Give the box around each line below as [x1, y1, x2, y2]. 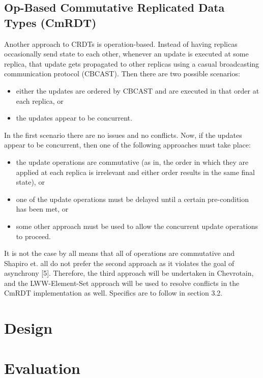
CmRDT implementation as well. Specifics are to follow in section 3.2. [4, 287, 223, 298]
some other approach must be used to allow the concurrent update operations [16, 220, 258, 231]
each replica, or [16, 95, 64, 106]
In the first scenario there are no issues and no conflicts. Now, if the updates [4, 129, 242, 140]
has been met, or [16, 203, 69, 214]
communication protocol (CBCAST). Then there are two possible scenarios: [4, 68, 240, 79]
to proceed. [16, 230, 51, 241]
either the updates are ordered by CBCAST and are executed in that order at [16, 85, 259, 96]
